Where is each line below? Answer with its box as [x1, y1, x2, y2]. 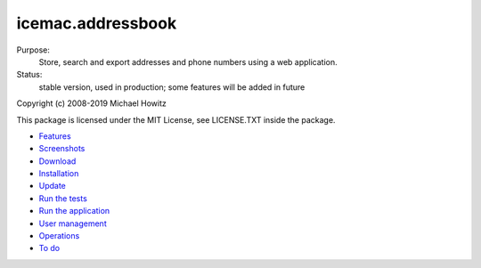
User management [38, 218, 107, 229]
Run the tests [38, 192, 88, 204]
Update [38, 181, 67, 191]
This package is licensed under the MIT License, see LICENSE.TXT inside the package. [16, 114, 336, 125]
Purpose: [16, 45, 51, 55]
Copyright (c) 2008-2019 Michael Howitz [16, 98, 167, 109]
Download [38, 156, 77, 166]
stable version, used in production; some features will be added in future [38, 81, 306, 93]
